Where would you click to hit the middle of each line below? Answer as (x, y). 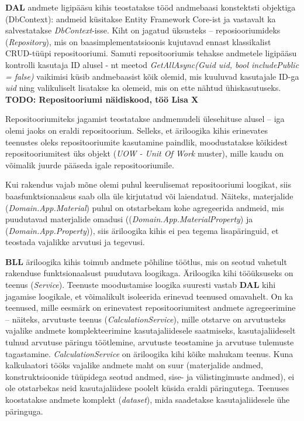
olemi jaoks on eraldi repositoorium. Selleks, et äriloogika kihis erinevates (137, 130)
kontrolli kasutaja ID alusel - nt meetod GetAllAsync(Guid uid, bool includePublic (152, 64)
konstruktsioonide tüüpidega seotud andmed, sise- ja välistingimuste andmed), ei (150, 376)
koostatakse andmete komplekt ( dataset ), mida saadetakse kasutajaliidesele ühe (148, 399)
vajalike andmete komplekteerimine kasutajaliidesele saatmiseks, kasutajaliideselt (151, 330)
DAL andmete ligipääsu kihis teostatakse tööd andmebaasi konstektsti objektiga (151, 7)
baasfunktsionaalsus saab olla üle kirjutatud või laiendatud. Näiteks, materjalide (149, 196)
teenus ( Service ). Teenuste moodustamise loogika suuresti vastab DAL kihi (141, 285)
